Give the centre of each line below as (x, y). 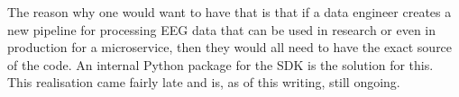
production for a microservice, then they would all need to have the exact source (230, 47)
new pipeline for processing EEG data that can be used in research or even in (222, 29)
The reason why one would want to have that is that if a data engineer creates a (229, 12)
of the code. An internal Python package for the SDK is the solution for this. (220, 64)
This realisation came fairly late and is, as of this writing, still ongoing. (204, 82)
